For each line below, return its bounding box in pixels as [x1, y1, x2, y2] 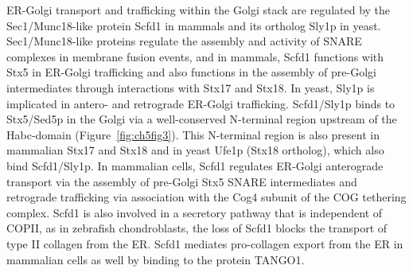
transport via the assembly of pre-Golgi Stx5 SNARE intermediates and [6, 173, 357, 189]
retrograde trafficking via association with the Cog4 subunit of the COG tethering [6, 189, 407, 205]
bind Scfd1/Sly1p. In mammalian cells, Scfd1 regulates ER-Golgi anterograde [6, 157, 384, 174]
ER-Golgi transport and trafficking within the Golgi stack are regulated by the [6, 2, 391, 18]
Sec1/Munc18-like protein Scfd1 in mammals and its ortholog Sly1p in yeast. [6, 17, 381, 33]
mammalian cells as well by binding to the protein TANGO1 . [6, 251, 305, 267]
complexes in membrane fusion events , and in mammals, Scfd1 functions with [6, 48, 384, 64]
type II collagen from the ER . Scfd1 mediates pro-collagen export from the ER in [6, 235, 403, 252]
